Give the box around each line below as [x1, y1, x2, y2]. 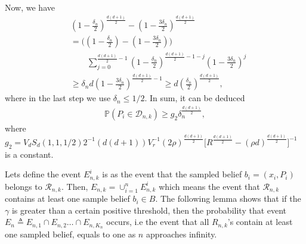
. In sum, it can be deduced [144, 92, 245, 104]
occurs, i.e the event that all [106, 215, 209, 228]
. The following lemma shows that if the [155, 192, 301, 205]
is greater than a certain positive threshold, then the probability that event [11, 204, 287, 216]
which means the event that [159, 180, 260, 192]
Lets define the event [5, 168, 81, 180]
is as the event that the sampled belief [102, 168, 242, 180]
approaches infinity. [146, 228, 217, 240]
